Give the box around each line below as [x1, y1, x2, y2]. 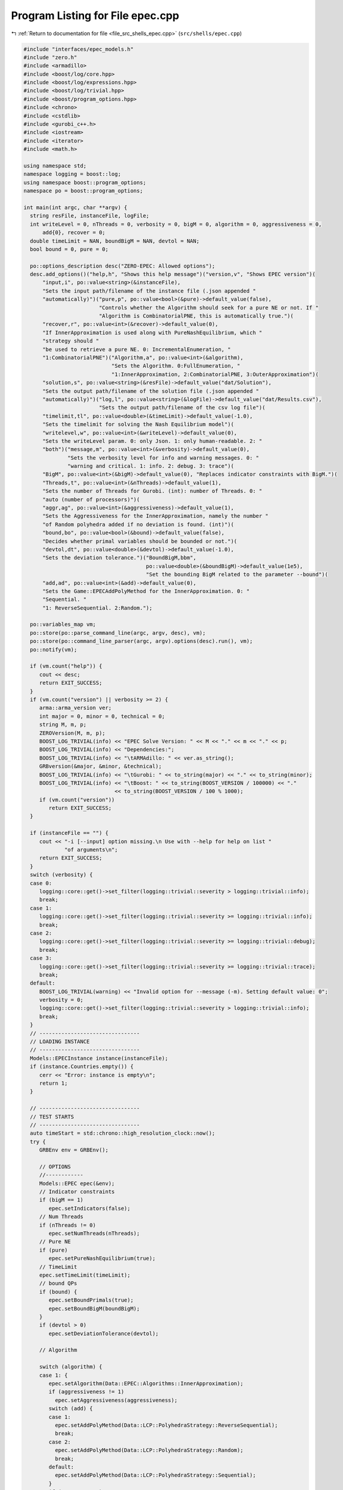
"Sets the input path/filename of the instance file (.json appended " [42, 287, 256, 294]
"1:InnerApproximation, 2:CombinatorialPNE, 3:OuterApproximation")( [111, 371, 319, 378]
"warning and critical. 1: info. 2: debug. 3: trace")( [67, 462, 235, 470]
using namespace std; [23, 163, 87, 169]
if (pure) [39, 1246, 68, 1253]
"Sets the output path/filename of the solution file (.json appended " [42, 387, 259, 395]
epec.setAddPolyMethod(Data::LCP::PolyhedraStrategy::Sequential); [54, 1472, 256, 1479]
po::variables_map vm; [30, 621, 96, 628]
